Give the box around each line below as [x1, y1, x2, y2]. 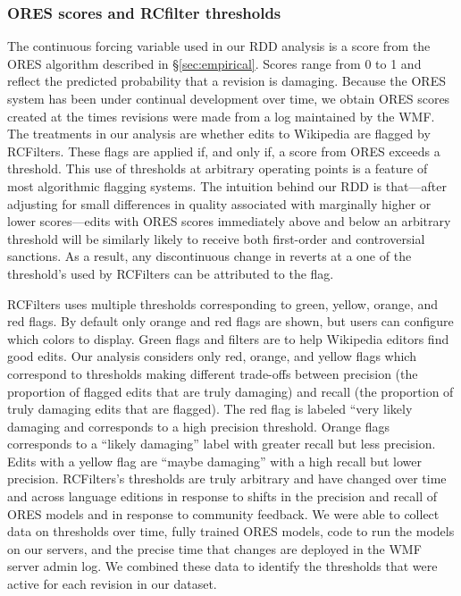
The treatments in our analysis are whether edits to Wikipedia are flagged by [7, 124, 431, 143]
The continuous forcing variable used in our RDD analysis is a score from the [7, 37, 431, 55]
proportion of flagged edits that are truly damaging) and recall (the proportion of [7, 382, 454, 400]
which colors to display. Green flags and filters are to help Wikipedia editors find [7, 329, 449, 348]
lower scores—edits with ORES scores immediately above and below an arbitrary [7, 212, 451, 231]
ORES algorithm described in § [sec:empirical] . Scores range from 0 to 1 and [7, 54, 422, 72]
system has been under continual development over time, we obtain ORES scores [7, 89, 450, 107]
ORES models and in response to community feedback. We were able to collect [7, 504, 440, 523]
